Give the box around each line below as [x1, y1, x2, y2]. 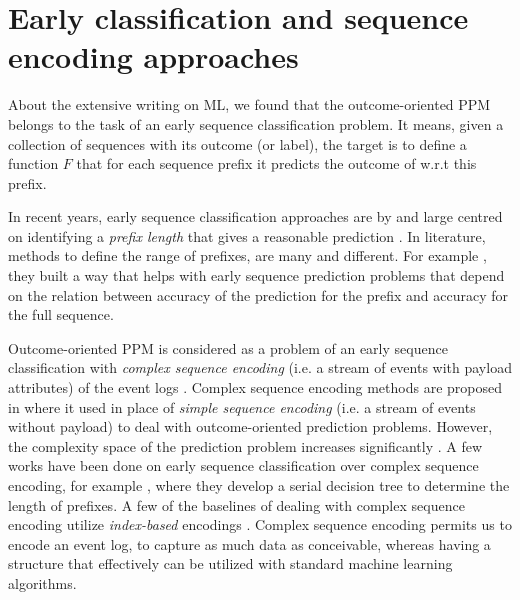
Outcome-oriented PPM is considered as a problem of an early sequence [8, 337, 448, 358]
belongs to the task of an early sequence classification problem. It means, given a [8, 113, 504, 134]
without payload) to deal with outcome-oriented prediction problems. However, [8, 416, 493, 437]
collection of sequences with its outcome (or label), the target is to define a [8, 133, 467, 154]
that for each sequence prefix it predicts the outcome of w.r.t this [76, 153, 477, 174]
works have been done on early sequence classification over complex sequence [8, 455, 479, 476]
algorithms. [8, 572, 77, 593]
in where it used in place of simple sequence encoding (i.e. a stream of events [8, 396, 476, 417]
